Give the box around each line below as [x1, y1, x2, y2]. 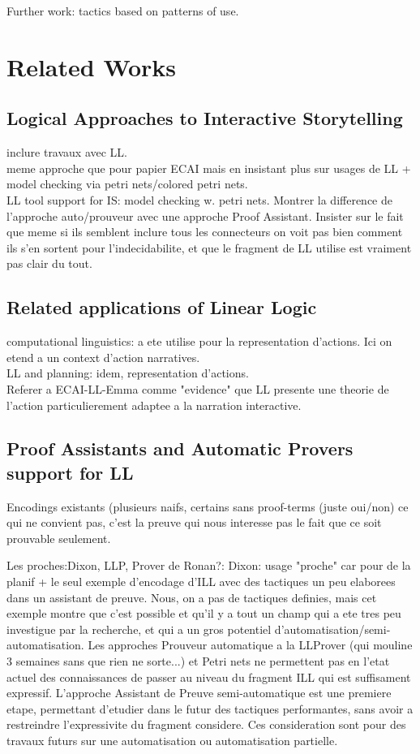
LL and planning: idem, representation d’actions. [6, 364, 249, 381]
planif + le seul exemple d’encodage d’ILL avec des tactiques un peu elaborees [6, 573, 396, 590]
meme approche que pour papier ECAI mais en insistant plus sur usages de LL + [6, 159, 411, 176]
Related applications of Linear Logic [6, 295, 317, 320]
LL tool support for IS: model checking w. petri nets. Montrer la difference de [6, 191, 392, 208]
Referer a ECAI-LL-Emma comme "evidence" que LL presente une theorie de [6, 380, 389, 397]
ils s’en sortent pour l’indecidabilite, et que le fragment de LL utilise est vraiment [6, 239, 412, 256]
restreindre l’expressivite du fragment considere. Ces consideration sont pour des [6, 716, 406, 733]
